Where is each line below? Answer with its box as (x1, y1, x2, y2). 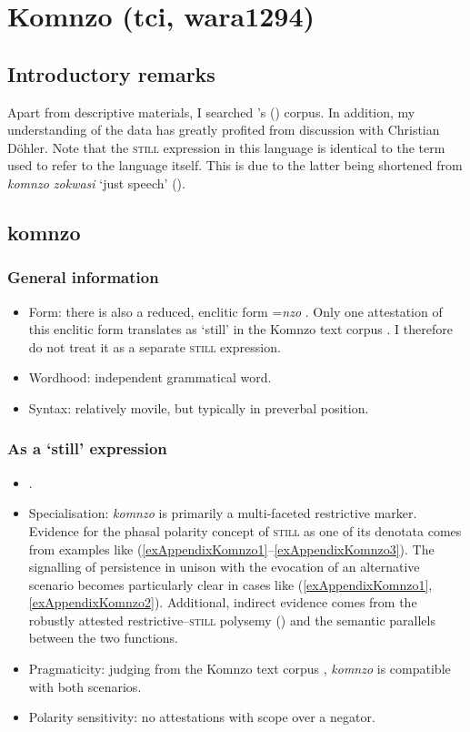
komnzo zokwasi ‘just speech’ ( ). (7, 173, 185, 192)
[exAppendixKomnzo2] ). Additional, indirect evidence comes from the (28, 593, 417, 612)
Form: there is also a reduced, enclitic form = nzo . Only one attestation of (28, 301, 443, 320)
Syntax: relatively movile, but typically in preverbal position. (28, 398, 369, 417)
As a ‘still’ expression (7, 437, 167, 460)
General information (7, 266, 159, 289)
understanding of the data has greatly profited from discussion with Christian (7, 120, 440, 139)
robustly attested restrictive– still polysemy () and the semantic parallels (28, 610, 435, 629)
